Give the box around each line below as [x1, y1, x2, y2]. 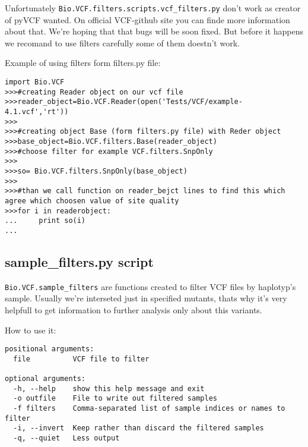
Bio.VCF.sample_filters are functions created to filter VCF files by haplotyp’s [5, 280, 296, 292]
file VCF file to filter [13, 354, 150, 363]
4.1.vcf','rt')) [5, 108, 69, 116]
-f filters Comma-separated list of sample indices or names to [13, 404, 285, 413]
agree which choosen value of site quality [5, 196, 179, 205]
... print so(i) [5, 216, 86, 225]
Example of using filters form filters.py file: [5, 56, 161, 69]
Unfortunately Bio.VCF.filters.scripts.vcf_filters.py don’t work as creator [5, 2, 301, 14]
